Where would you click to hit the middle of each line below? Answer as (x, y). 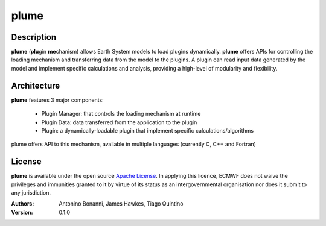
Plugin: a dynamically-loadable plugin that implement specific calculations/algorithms (148, 130)
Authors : (23, 204)
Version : (22, 212)
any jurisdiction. (31, 193)
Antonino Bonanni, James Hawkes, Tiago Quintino (121, 204)
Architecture (36, 85)
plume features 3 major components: (57, 100)
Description (34, 37)
